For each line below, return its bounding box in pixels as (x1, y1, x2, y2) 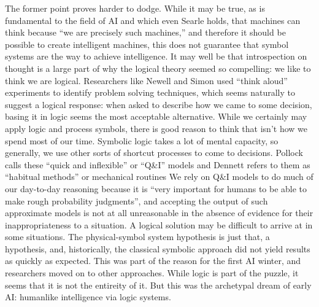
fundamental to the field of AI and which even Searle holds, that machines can (5, 14, 301, 26)
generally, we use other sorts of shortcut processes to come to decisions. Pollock (5, 146, 303, 159)
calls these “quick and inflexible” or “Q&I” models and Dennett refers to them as (5, 158, 310, 171)
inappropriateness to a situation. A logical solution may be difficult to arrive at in (5, 218, 313, 231)
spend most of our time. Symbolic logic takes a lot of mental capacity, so (5, 134, 279, 147)
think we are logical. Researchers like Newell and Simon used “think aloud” (5, 74, 288, 87)
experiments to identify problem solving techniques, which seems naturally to (5, 86, 296, 99)
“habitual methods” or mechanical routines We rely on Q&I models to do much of (5, 170, 313, 183)
